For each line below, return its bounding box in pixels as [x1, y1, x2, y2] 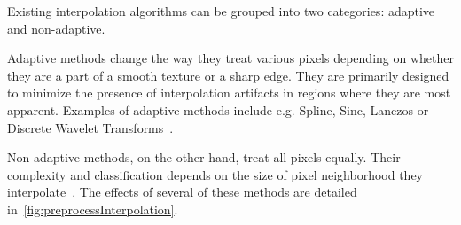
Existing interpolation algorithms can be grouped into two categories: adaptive [7, 2, 435, 19]
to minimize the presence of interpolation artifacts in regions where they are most [7, 83, 451, 102]
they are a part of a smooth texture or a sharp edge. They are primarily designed [7, 66, 449, 84]
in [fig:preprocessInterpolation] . [7, 199, 178, 218]
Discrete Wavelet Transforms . [7, 118, 174, 136]
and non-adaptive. [7, 19, 105, 37]
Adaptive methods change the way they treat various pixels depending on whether [7, 49, 454, 67]
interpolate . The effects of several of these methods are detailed [7, 182, 357, 201]
